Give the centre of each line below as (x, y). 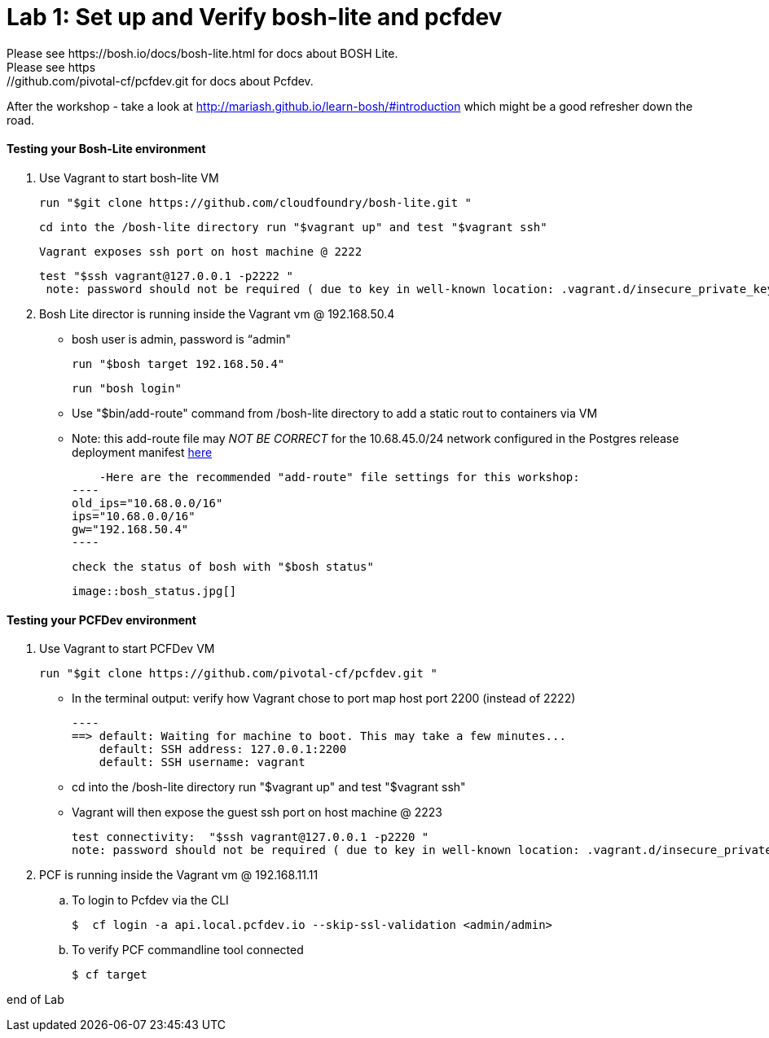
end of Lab (35, 1000)
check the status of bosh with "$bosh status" (223, 566)
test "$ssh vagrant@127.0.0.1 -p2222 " (166, 276)
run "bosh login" (127, 388)
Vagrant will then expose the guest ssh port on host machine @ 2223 (257, 812)
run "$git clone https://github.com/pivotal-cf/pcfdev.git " (238, 674)
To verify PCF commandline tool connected (188, 950)
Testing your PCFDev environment (101, 620)
